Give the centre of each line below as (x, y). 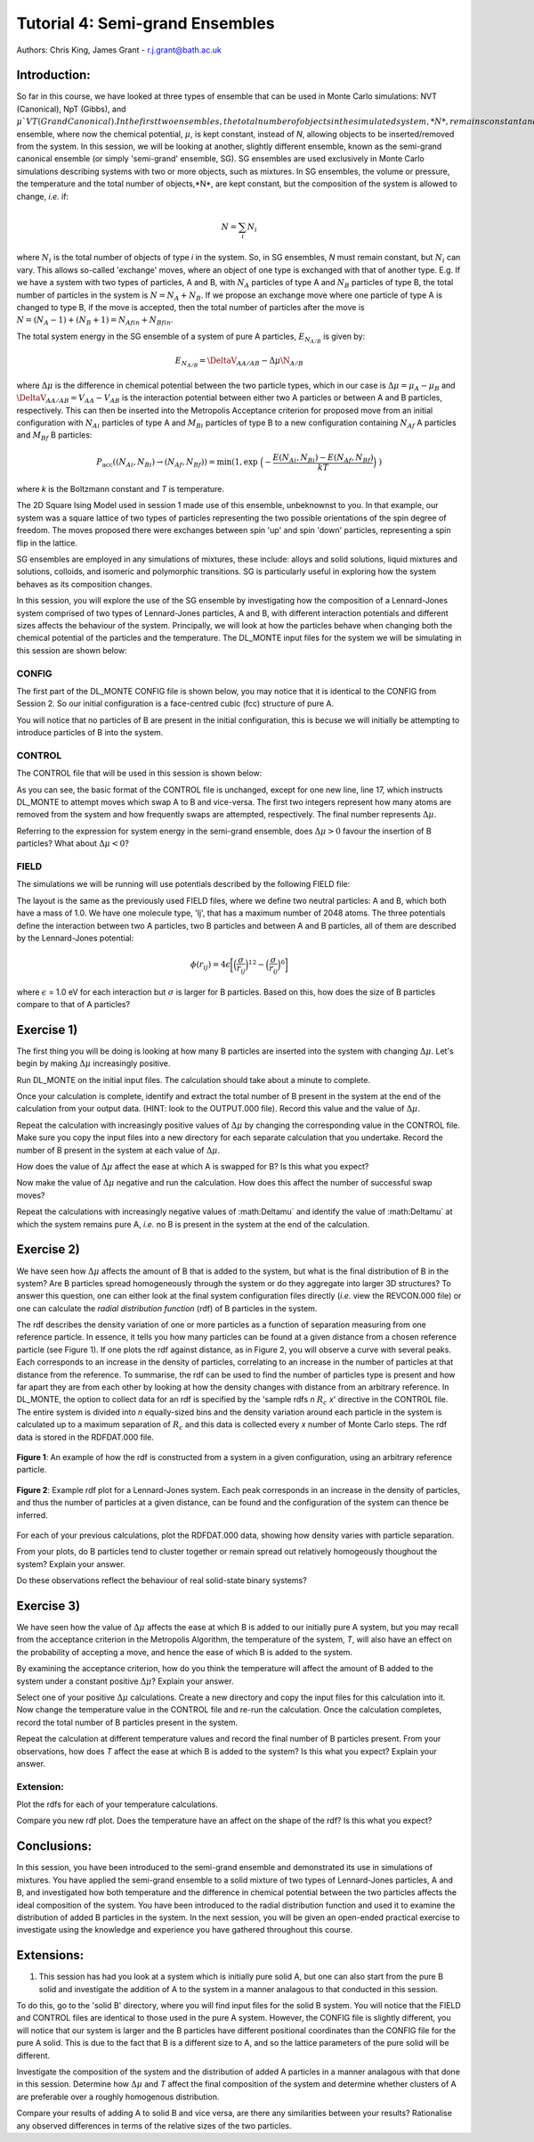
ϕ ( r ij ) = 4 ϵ (210, 965)
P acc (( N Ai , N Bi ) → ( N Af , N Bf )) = (156, 463)
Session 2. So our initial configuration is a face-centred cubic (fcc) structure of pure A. (175, 703)
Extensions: (50, 1955)
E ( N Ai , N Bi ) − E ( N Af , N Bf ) (323, 458)
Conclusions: (54, 1847)
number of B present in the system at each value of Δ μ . (118, 1150)
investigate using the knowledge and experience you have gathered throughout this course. (185, 1930)
